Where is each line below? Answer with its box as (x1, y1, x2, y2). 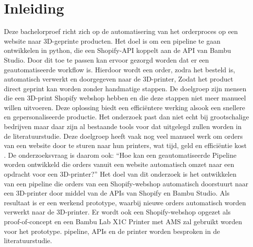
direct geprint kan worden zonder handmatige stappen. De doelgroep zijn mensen (4, 83, 247, 93)
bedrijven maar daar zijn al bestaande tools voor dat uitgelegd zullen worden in (4, 121, 242, 132)
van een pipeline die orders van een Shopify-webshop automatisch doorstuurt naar (4, 178, 249, 188)
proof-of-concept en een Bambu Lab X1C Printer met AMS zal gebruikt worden (4, 216, 242, 226)
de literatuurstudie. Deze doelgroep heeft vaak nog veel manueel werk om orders (4, 131, 243, 141)
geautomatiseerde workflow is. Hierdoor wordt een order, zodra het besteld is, (4, 64, 235, 74)
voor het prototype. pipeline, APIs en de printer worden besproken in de (4, 226, 220, 236)
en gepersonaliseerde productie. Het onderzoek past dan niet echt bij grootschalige (4, 112, 249, 122)
